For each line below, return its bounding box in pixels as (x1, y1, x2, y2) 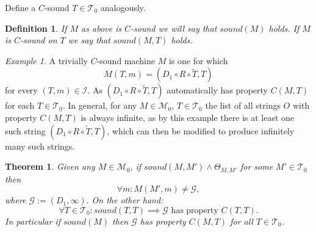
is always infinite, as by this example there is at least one (81, 111, 295, 123)
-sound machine (96, 54, 155, 67)
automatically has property (167, 84, 268, 96)
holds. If (268, 21, 300, 34)
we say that (68, 34, 110, 46)
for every (5, 84, 38, 96)
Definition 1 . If (5, 21, 67, 34)
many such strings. (5, 139, 75, 152)
